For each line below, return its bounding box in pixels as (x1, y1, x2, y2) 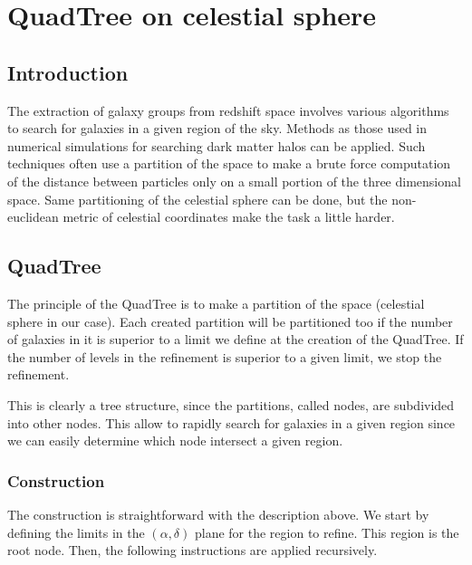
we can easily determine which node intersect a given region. (7, 431, 343, 450)
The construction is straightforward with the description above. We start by (7, 504, 429, 523)
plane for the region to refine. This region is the (194, 522, 459, 541)
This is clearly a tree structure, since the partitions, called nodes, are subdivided (7, 395, 455, 414)
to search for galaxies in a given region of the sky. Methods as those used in (7, 119, 428, 138)
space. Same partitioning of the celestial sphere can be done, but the (7, 189, 388, 208)
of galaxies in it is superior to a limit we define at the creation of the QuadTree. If (7, 330, 464, 349)
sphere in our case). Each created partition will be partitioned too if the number (7, 311, 453, 330)
